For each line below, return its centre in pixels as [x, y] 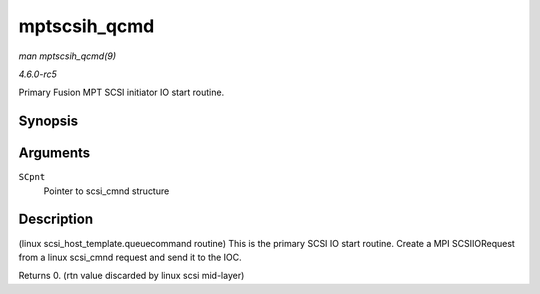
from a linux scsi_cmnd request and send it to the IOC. [130, 257]
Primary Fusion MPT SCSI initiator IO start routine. [121, 92]
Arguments [54, 153]
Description [56, 219]
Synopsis [48, 121]
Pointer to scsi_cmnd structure [106, 191]
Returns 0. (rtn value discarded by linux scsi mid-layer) [131, 276]
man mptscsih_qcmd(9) [67, 56]
